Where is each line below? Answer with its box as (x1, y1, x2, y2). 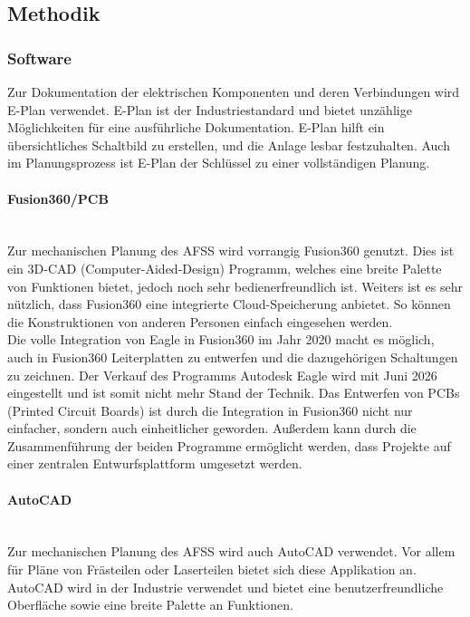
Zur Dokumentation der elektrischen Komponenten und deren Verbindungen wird (7, 82, 460, 101)
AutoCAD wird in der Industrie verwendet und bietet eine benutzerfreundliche (7, 577, 444, 596)
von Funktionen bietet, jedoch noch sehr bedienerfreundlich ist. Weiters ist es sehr (7, 276, 463, 295)
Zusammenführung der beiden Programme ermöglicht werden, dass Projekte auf (7, 436, 451, 455)
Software (7, 46, 72, 69)
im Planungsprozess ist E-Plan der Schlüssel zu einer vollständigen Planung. (7, 153, 430, 172)
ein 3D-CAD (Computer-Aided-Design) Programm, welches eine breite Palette (7, 258, 442, 277)
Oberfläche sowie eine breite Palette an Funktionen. (7, 595, 293, 614)
